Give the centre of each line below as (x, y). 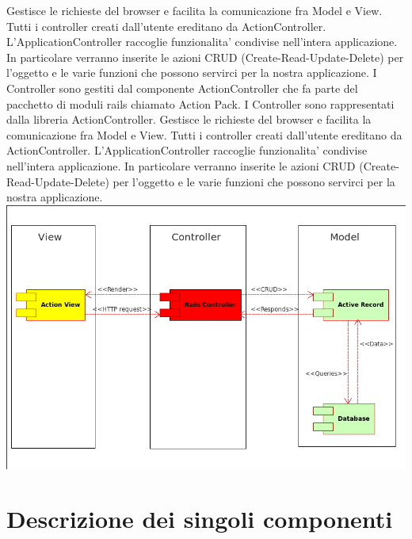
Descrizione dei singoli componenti (200, 519)
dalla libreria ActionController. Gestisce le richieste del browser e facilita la (189, 119)
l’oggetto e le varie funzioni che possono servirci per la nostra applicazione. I (192, 73)
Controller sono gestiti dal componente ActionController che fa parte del (182, 88)
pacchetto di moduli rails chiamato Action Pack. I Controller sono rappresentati (200, 103)
